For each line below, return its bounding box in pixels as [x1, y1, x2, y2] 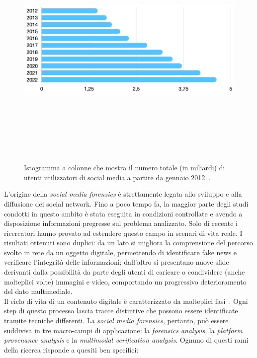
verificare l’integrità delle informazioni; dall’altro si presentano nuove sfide [4, 257, 229, 267]
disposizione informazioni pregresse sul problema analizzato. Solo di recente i [4, 218, 238, 228]
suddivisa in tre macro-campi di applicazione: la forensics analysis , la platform [4, 325, 243, 335]
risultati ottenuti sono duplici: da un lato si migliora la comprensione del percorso [4, 237, 253, 248]
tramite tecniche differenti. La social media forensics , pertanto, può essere [4, 315, 229, 326]
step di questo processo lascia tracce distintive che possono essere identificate [4, 305, 238, 316]
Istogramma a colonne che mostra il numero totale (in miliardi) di [24, 162, 225, 173]
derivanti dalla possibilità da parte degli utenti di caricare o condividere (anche [4, 267, 245, 277]
